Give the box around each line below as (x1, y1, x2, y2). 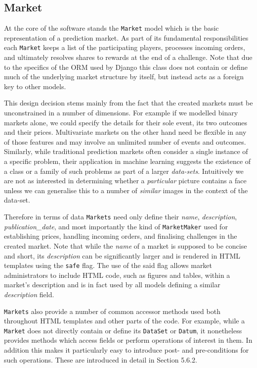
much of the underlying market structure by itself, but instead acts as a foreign (4, 71, 244, 82)
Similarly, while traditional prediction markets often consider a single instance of (4, 146, 248, 157)
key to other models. (4, 81, 66, 91)
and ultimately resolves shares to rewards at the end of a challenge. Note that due (4, 52, 253, 62)
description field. (4, 289, 54, 299)
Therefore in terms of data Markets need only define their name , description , (4, 211, 237, 222)
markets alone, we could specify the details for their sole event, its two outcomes (4, 117, 248, 127)
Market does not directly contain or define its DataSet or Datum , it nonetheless (4, 325, 242, 335)
